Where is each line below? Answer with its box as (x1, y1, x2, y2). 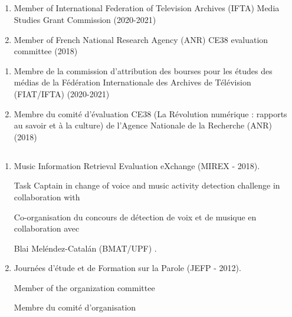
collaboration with (14, 190, 80, 203)
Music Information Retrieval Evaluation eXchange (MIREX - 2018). (14, 159, 260, 171)
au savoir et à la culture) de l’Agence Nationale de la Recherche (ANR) (14, 119, 273, 131)
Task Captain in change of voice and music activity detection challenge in (14, 179, 280, 191)
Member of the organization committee (14, 281, 155, 293)
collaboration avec (14, 222, 80, 235)
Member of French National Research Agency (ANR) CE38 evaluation (14, 33, 268, 45)
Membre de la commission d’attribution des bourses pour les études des (14, 64, 273, 77)
